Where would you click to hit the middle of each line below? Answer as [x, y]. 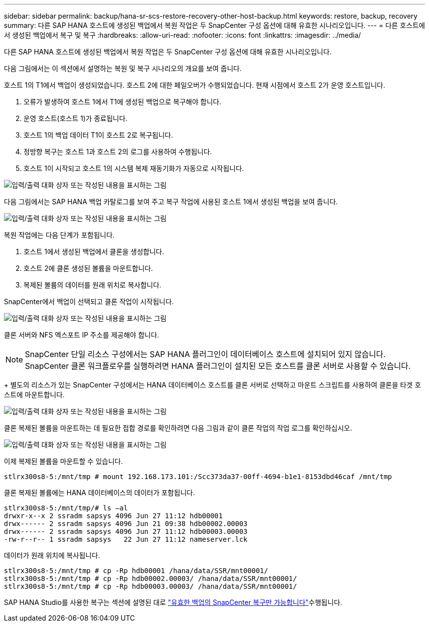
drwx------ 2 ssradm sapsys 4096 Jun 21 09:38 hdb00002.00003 [126, 524]
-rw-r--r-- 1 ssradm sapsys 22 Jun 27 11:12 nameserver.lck [126, 539]
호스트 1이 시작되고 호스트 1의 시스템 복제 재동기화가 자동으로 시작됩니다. [134, 168]
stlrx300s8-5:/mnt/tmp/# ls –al [66, 508]
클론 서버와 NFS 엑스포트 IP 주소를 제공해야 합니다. [82, 335]
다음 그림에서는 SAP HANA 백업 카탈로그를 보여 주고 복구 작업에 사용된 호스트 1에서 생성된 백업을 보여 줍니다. [171, 202]
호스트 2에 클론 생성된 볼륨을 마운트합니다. [88, 268]
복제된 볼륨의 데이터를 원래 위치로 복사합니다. [93, 285]
